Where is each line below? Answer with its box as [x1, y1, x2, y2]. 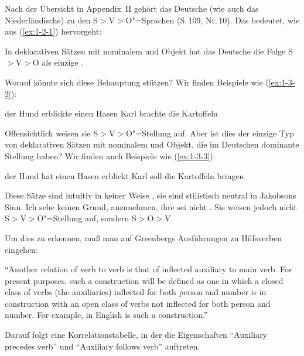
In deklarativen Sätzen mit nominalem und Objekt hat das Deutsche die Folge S [5, 44, 293, 57]
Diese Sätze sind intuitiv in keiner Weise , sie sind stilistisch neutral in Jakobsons [5, 189, 296, 201]
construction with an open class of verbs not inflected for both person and [5, 297, 271, 309]
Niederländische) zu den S [5, 13, 98, 26]
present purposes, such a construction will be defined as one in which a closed [5, 274, 283, 286]
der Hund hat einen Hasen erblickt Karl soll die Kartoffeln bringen [5, 169, 244, 182]
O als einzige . [32, 56, 84, 69]
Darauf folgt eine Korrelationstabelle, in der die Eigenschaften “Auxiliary [5, 328, 268, 341]
